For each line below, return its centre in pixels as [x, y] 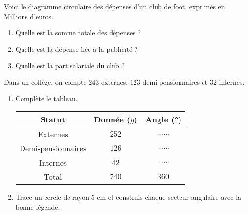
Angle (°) [163, 119]
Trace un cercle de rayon [52, 197]
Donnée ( [112, 119]
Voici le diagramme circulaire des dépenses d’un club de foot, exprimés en [114, 6]
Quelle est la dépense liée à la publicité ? [77, 49]
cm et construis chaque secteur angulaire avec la [169, 197]
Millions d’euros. [29, 16]
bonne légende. [38, 206]
